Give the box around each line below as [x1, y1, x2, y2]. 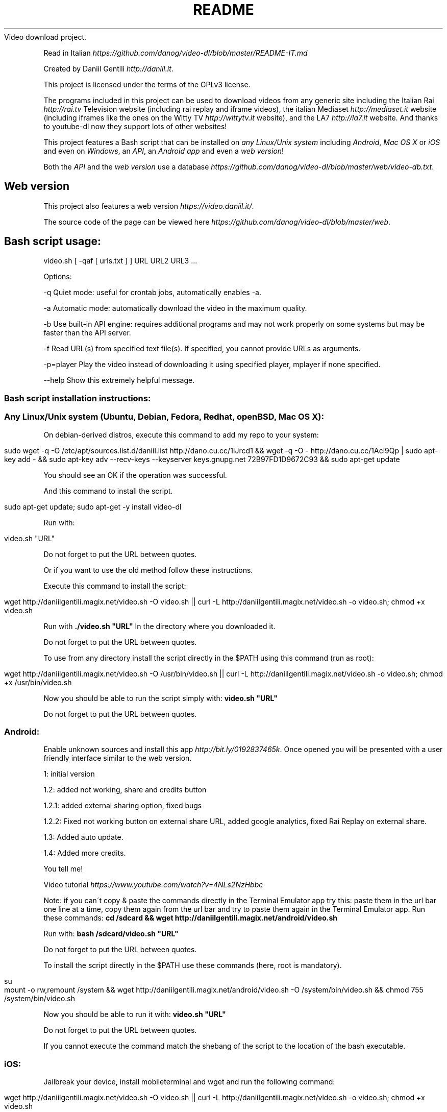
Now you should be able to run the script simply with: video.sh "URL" [43, 693, 278, 703]
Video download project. [4, 32, 87, 41]
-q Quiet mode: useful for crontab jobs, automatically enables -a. [43, 288, 261, 297]
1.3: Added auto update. [43, 833, 123, 842]
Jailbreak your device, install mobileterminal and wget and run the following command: [43, 1077, 335, 1086]
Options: [43, 272, 72, 281]
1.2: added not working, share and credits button [43, 785, 207, 794]
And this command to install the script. [43, 486, 173, 495]
